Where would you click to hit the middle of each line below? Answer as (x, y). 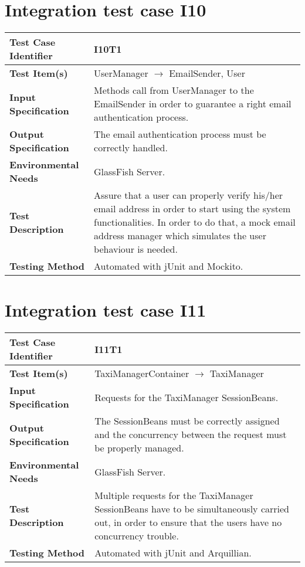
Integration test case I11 (106, 310)
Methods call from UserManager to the (174, 90)
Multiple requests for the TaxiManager (174, 495)
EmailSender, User (207, 73)
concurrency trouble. (137, 536)
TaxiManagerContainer (142, 374)
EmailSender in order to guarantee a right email (193, 104)
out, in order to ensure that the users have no (188, 522)
